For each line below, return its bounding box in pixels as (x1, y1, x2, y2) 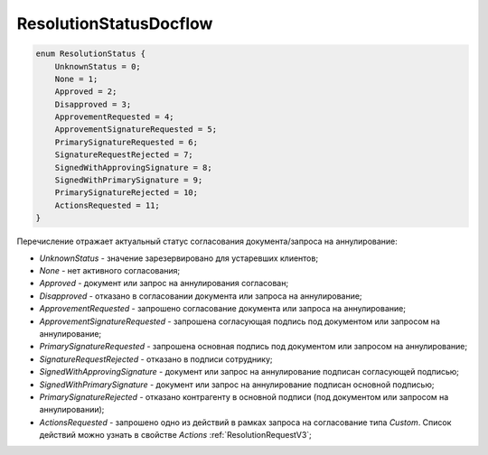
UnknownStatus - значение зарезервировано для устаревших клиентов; (39, 253, 319, 264)
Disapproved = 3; (54, 99, 132, 109)
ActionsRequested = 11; (54, 200, 160, 210)
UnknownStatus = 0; (54, 61, 142, 71)
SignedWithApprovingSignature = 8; (54, 162, 212, 172)
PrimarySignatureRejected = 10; (54, 188, 199, 198)
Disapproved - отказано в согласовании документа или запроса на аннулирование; (39, 290, 362, 302)
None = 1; (54, 73, 99, 84)
